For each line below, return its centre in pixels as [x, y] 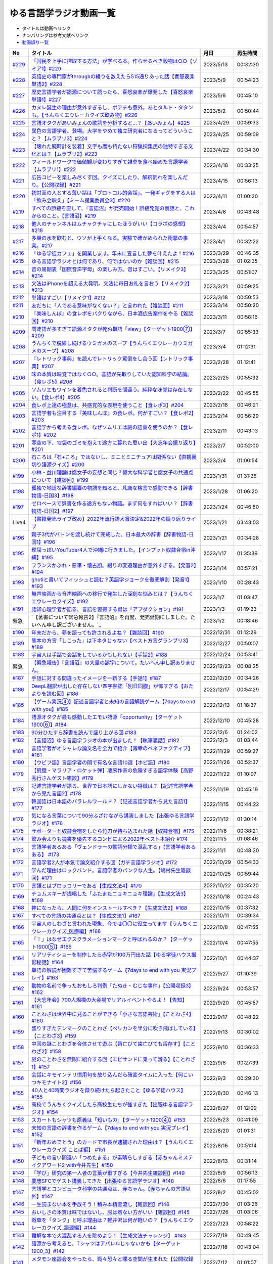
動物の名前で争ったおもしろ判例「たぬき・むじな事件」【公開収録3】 [112, 985]
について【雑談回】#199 [60, 480]
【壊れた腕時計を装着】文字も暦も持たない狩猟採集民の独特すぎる [110, 146]
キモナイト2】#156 [59, 1082]
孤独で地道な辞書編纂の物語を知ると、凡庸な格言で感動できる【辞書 [112, 488]
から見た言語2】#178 [56, 793]
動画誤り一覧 [35, 42]
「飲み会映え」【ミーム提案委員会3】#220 [81, 200]
